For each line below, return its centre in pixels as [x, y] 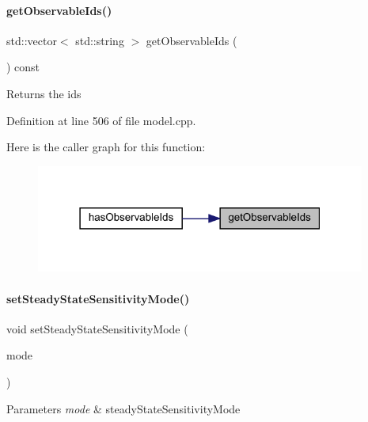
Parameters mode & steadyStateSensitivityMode [123, 408]
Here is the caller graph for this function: [106, 147]
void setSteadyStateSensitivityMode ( [97, 328]
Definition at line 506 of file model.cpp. [101, 120]
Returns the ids [44, 93]
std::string [100, 40]
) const [23, 67]
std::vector [32, 40]
